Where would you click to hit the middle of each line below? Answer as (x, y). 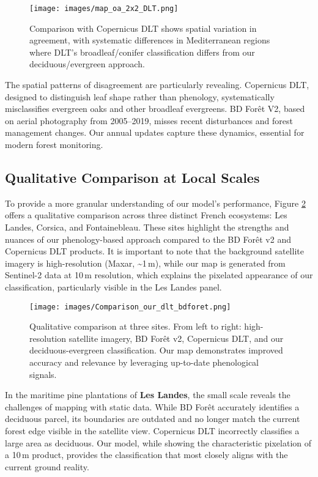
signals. (43, 374)
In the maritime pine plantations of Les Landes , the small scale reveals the (148, 395)
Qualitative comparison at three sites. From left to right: (135, 326)
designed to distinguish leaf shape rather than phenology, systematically (140, 96)
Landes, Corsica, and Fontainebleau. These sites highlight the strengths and (147, 227)
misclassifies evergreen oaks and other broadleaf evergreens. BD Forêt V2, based (155, 109)
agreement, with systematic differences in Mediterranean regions (150, 40)
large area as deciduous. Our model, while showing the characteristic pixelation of (158, 442)
